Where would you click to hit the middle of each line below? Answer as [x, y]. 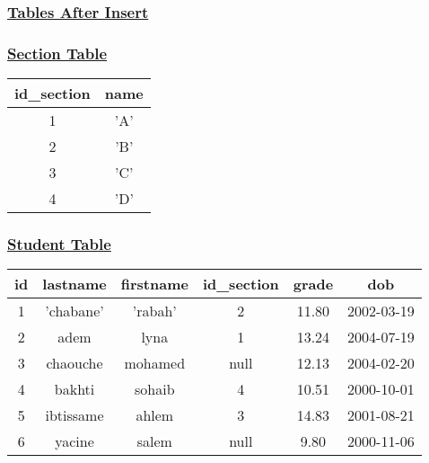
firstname [154, 284]
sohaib [155, 389]
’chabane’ [74, 311]
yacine [74, 441]
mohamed [155, 363]
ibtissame [74, 415]
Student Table [59, 243]
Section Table [57, 53]
